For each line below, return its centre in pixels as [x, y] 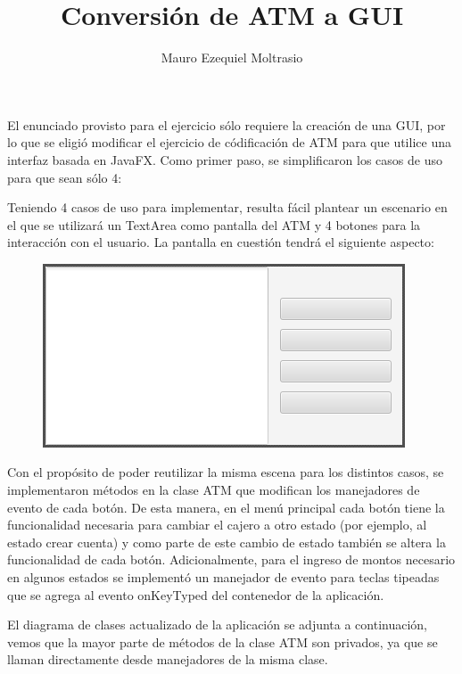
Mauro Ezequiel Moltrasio [232, 58]
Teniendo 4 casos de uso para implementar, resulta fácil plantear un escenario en [227, 207]
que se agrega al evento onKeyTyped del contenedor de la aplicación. [196, 594]
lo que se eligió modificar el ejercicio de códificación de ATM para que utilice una [229, 142]
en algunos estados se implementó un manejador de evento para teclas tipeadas [223, 577]
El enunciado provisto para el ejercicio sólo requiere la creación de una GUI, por [227, 124]
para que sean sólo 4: [65, 177]
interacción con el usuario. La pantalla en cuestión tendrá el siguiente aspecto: [221, 242]
